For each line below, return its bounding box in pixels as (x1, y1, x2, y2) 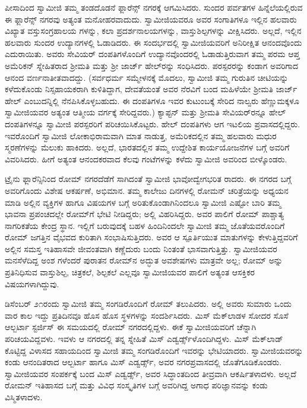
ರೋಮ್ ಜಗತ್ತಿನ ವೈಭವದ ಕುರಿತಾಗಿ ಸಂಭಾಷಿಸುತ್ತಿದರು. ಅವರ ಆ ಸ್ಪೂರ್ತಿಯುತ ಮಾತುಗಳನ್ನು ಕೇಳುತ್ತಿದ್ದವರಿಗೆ (5, 231, 298, 243)
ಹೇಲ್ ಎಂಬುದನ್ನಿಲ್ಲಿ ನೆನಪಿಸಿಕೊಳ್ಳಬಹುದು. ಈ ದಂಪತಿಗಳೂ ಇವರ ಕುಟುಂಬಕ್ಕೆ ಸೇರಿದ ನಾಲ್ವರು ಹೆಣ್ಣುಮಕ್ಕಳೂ (5, 94, 299, 106)
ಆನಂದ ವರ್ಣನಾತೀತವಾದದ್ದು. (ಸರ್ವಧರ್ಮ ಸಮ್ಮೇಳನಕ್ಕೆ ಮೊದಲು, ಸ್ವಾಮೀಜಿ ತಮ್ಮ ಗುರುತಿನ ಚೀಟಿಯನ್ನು (5, 71, 289, 83)
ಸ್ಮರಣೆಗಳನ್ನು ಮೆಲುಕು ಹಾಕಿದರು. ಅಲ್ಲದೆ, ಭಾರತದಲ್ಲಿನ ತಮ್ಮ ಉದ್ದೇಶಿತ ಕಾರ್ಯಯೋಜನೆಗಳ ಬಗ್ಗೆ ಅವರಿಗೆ (5, 141, 290, 153)
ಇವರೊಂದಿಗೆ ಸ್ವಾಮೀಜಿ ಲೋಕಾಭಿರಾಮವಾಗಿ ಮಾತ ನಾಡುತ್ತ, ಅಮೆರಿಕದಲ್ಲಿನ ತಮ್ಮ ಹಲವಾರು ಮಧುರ (5, 129, 277, 142)
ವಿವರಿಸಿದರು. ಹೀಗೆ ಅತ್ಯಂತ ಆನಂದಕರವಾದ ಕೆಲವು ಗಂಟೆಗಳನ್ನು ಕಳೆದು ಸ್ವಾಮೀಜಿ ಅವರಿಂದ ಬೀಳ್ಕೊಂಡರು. (5, 152, 287, 165)
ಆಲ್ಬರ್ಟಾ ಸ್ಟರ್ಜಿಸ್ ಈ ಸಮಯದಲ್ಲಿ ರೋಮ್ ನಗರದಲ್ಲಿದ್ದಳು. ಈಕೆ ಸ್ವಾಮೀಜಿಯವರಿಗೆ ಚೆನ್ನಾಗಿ (5, 321, 257, 333)
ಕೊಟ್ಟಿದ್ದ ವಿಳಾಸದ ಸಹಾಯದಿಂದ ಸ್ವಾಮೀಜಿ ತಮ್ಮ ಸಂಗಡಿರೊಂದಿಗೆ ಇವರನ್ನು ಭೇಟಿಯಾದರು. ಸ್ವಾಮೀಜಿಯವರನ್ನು (5, 344, 303, 356)
